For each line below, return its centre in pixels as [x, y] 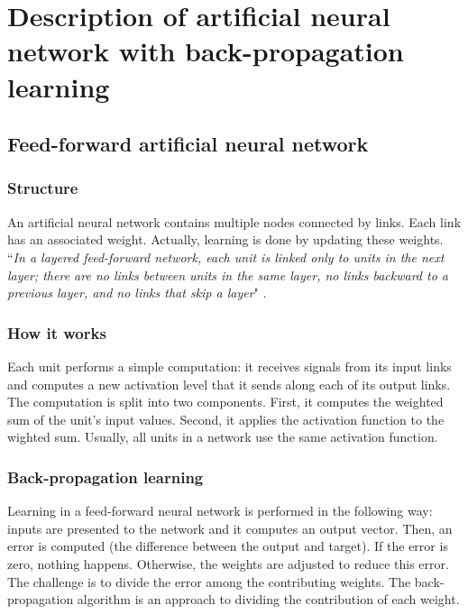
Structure [43, 188]
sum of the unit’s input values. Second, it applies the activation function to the [226, 419]
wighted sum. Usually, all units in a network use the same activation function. [223, 437]
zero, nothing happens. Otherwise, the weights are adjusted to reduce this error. [228, 563]
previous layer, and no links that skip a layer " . [137, 293]
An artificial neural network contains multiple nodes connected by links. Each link [234, 221]
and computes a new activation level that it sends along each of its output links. [229, 384]
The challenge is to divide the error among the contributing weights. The [209, 581]
